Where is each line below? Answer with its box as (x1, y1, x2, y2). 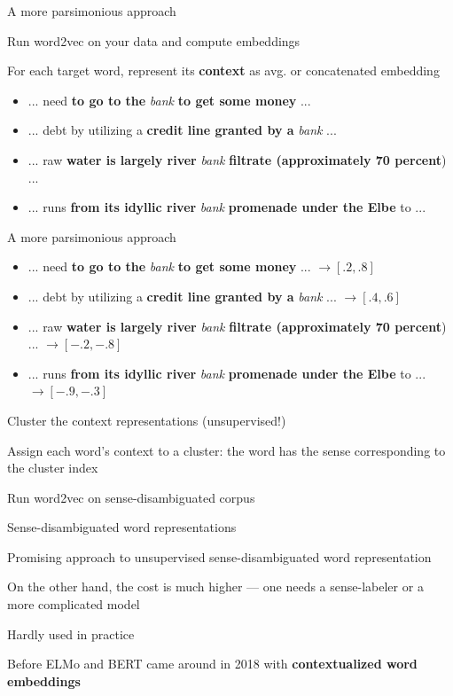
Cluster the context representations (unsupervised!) (7, 411, 286, 429)
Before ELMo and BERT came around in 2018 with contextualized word (7, 654, 418, 673)
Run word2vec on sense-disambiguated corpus (7, 488, 255, 506)
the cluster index (7, 458, 98, 477)
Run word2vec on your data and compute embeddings (7, 31, 301, 50)
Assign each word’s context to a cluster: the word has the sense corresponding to (7, 441, 446, 459)
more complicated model (7, 595, 140, 614)
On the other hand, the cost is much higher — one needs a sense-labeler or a (7, 577, 424, 596)
